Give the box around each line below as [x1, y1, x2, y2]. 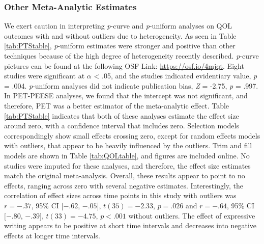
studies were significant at [4, 70, 85, 81]
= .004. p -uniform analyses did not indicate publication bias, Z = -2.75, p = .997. [4, 80, 258, 91]
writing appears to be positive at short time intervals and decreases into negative [4, 220, 257, 231]
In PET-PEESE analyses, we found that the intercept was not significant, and [4, 90, 248, 101]
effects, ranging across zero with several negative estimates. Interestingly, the [4, 180, 244, 191]
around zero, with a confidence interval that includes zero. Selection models [4, 120, 239, 131]
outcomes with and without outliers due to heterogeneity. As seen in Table [4, 30, 237, 41]
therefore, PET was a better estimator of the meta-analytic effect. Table [4, 100, 229, 111]
